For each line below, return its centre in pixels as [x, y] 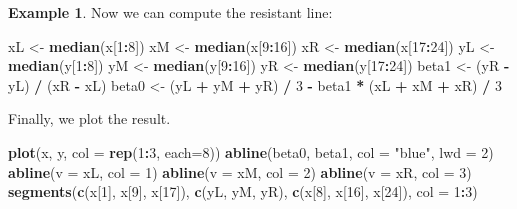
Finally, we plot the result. [89, 118]
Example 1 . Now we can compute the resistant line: [170, 12]
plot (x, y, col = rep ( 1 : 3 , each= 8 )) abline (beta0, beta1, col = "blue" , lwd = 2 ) [251, 151]
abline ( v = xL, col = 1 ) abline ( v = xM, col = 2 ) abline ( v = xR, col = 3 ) [240, 171]
